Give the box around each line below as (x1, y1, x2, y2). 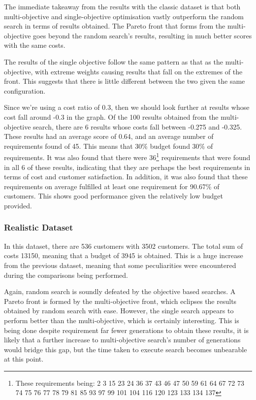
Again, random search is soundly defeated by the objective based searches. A (4, 286, 236, 297)
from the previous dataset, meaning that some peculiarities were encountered (4, 260, 236, 270)
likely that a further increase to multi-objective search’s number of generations (4, 334, 241, 345)
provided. (4, 200, 32, 210)
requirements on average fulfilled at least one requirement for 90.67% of (4, 181, 220, 191)
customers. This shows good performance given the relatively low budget (4, 191, 224, 201)
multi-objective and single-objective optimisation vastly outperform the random (4, 11, 244, 21)
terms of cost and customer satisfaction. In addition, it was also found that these (4, 171, 248, 182)
